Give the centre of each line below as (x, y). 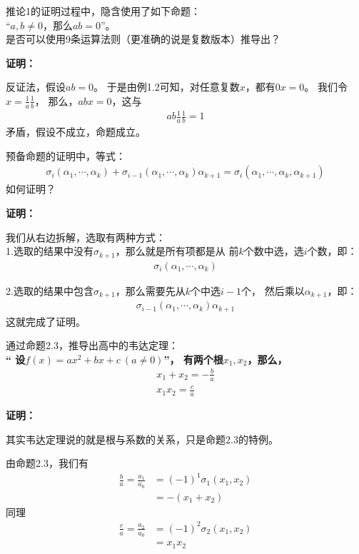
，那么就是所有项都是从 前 (177, 251)
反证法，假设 (36, 87)
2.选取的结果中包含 (50, 290)
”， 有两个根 (193, 359)
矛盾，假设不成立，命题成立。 (76, 132)
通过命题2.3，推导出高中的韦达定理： (92, 345)
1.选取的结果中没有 (50, 251)
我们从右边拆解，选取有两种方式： (86, 237)
